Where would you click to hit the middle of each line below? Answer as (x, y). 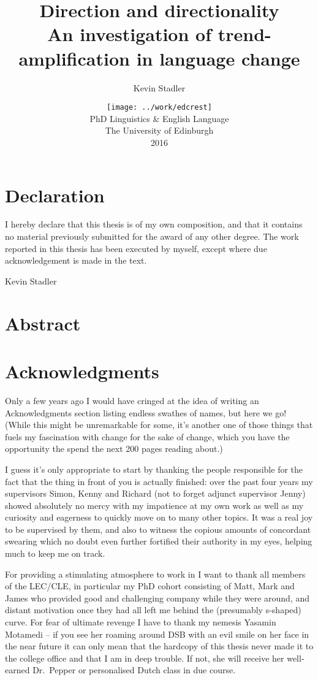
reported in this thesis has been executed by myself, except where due (136, 248)
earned (17, 670)
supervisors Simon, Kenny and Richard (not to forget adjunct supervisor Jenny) (155, 493)
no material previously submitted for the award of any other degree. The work (152, 236)
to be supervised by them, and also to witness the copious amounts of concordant (158, 529)
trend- (244, 34)
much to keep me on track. (55, 553)
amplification (74, 58)
